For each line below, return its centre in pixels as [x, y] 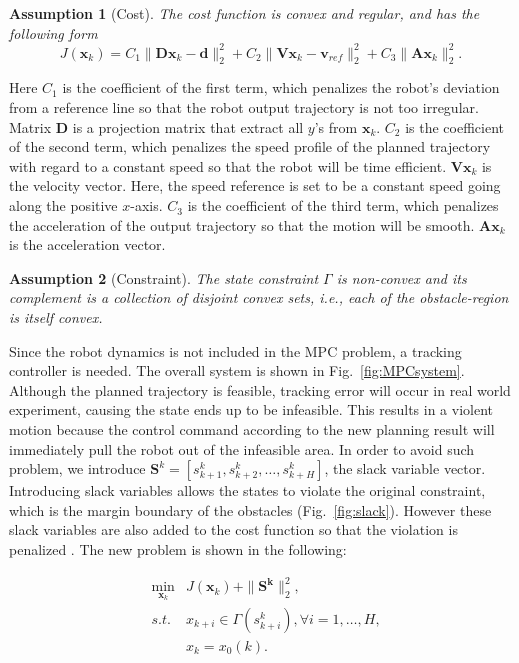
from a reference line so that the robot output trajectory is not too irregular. [244, 107]
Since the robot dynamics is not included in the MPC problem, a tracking [235, 350]
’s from [336, 126]
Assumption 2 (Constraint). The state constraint [164, 277]
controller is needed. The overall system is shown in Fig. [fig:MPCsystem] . [237, 370]
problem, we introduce [77, 468]
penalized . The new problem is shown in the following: [178, 548]
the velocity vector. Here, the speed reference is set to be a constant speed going [255, 185]
